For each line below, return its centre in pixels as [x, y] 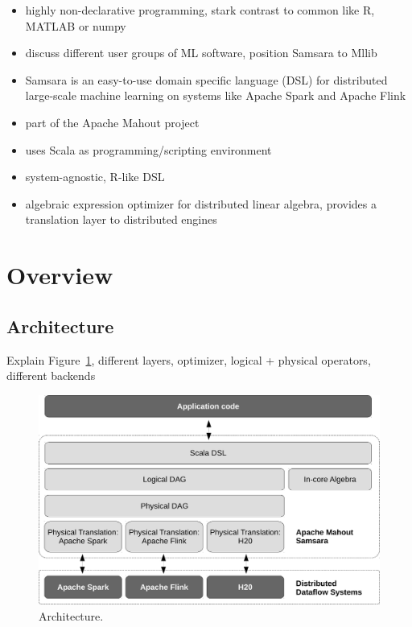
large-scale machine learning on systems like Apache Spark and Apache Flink [216, 95]
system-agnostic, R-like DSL [95, 177]
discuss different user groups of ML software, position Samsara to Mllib [201, 53]
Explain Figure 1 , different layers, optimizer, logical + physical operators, [189, 359]
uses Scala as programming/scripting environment [148, 149]
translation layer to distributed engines [121, 219]
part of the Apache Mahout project [112, 122]
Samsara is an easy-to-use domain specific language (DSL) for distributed [206, 79]
